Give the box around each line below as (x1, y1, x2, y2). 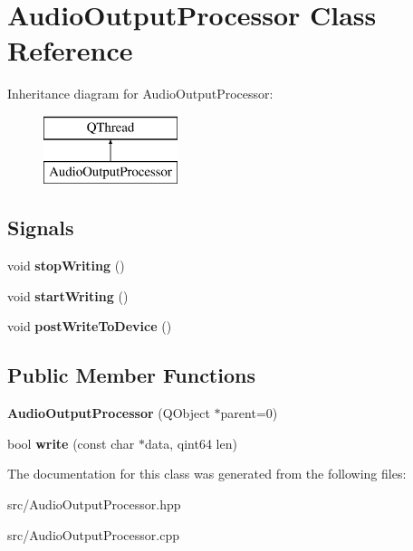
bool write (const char (7, 433, 135, 452)
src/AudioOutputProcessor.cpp (7, 525, 179, 544)
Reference (7, 32, 133, 69)
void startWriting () (7, 286, 129, 305)
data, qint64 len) (145, 433, 237, 452)
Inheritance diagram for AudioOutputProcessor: (7, 84, 274, 103)
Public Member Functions (7, 361, 255, 389)
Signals (7, 214, 74, 242)
